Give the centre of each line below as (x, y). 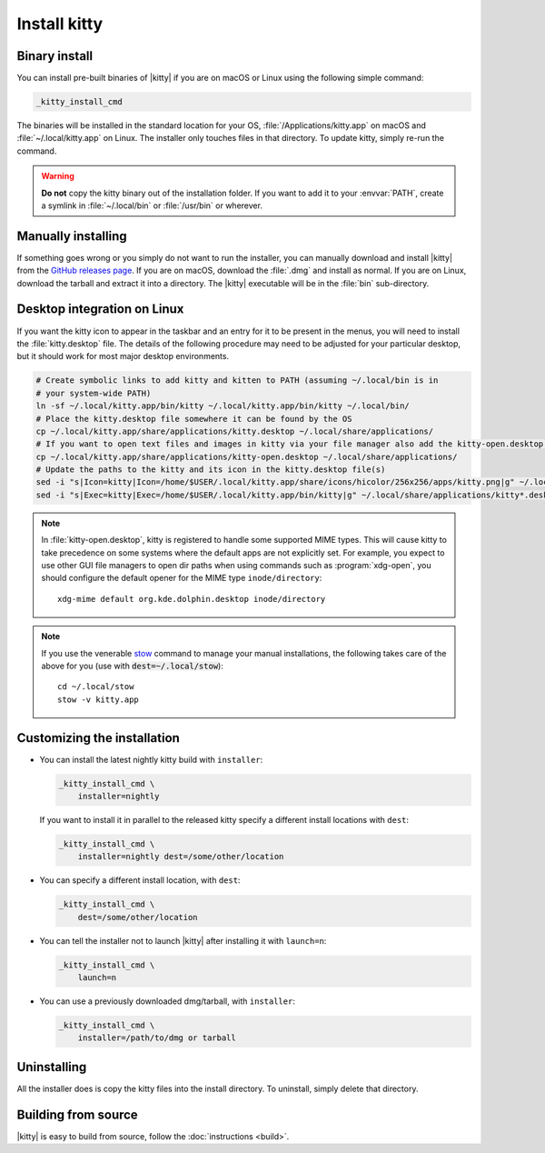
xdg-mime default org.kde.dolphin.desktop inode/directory (192, 599)
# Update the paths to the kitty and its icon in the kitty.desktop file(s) (211, 470)
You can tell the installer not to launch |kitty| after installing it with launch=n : (183, 940)
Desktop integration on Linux (100, 309)
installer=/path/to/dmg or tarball (157, 1038)
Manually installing (72, 236)
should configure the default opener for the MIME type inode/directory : (182, 578)
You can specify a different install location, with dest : (140, 880)
